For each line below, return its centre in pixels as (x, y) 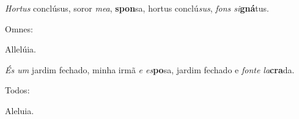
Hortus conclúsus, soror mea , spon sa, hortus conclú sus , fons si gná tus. (137, 8)
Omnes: (19, 28)
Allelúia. (20, 49)
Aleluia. (20, 110)
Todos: (17, 90)
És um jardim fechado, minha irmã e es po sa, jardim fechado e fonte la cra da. (150, 69)
